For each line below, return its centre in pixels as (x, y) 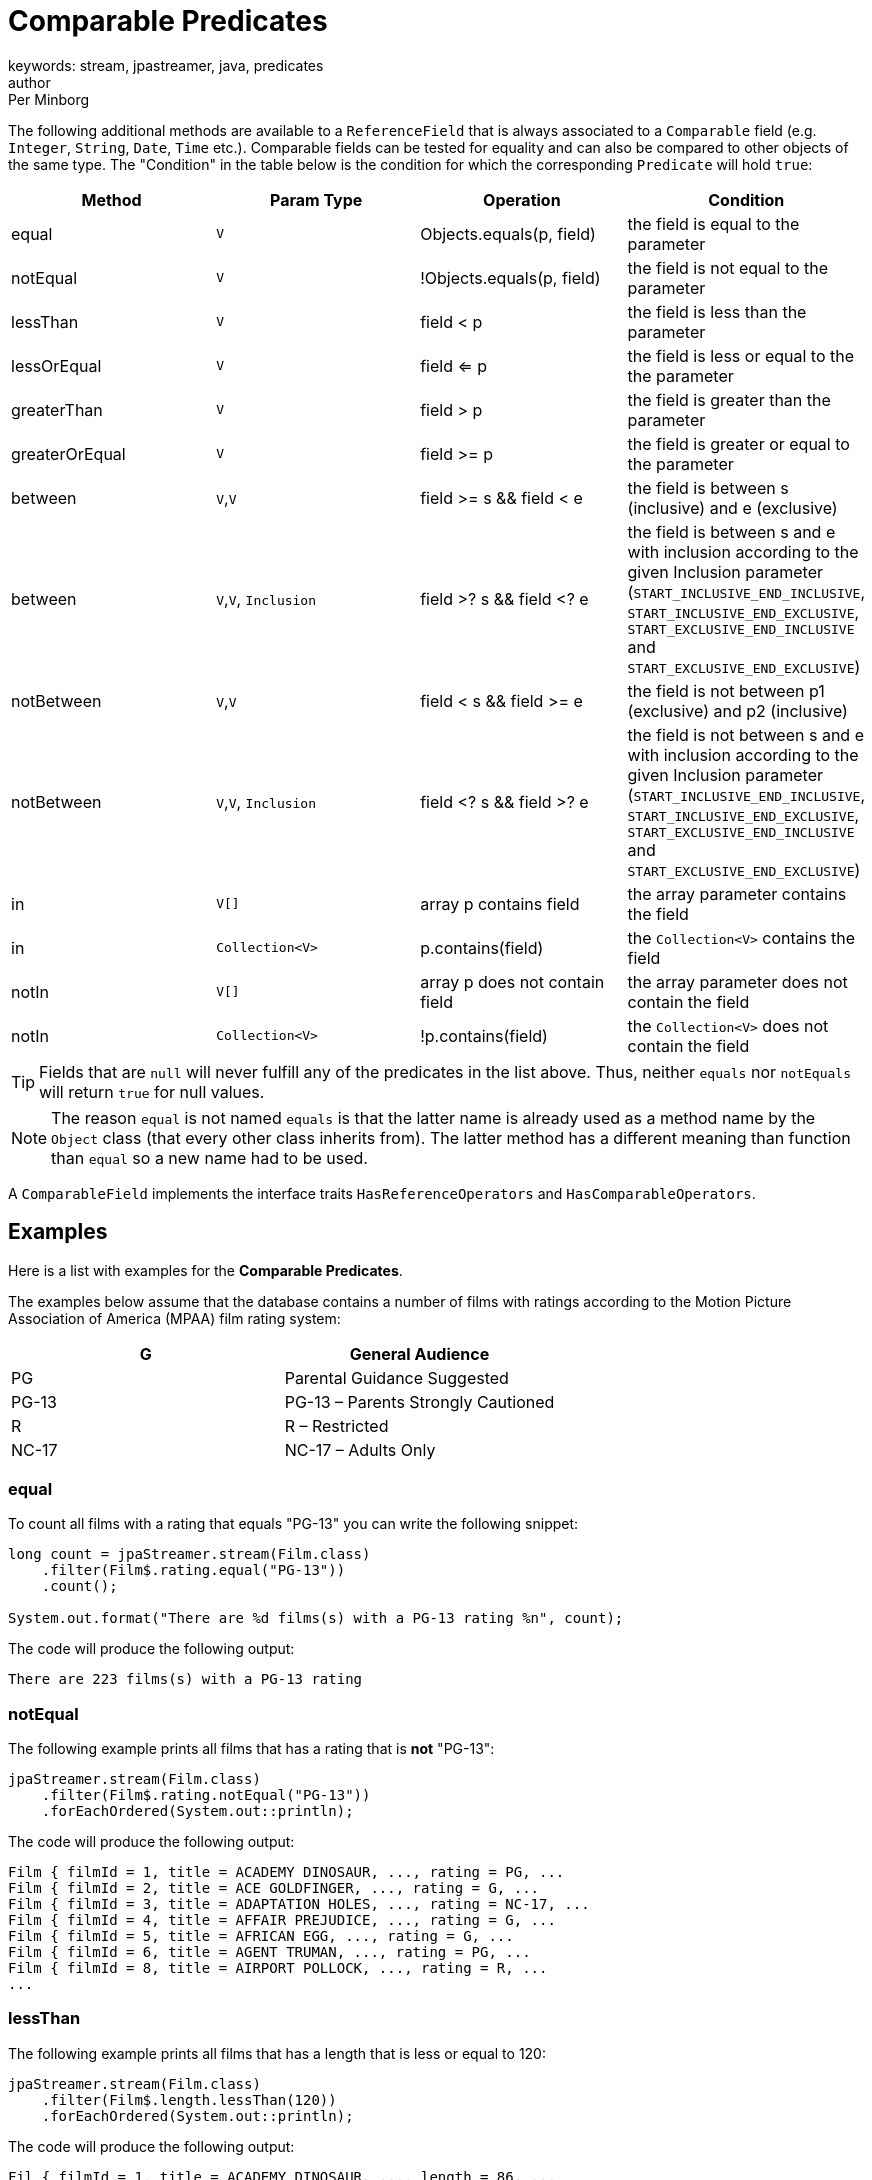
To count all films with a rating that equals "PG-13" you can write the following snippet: (293, 1524)
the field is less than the (717, 311)
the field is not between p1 (726, 690)
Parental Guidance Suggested (396, 1377)
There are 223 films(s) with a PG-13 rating (185, 1679)
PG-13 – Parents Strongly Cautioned (419, 1401)
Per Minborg (49, 99)
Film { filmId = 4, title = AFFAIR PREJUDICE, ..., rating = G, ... (282, 1920)
